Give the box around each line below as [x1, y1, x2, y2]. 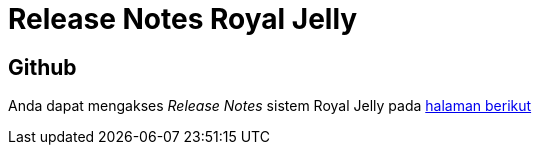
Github [8, 54, 77, 80]
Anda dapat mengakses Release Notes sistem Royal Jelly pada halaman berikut [8, 97, 532, 115]
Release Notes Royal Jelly [8, 2, 358, 36]
